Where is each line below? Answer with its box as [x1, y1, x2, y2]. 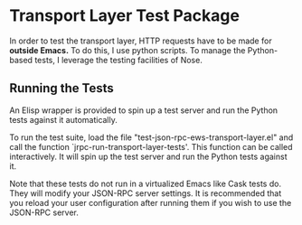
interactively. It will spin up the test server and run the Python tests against [9, 151, 288, 162]
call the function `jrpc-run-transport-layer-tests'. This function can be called [9, 141, 293, 152]
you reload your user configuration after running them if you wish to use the [9, 197, 292, 208]
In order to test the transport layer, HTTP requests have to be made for [9, 35, 273, 46]
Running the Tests [9, 80, 115, 96]
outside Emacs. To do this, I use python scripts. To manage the [9, 44, 246, 55]
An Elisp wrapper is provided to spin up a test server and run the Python [9, 105, 278, 116]
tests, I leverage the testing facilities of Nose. [34, 54, 203, 65]
